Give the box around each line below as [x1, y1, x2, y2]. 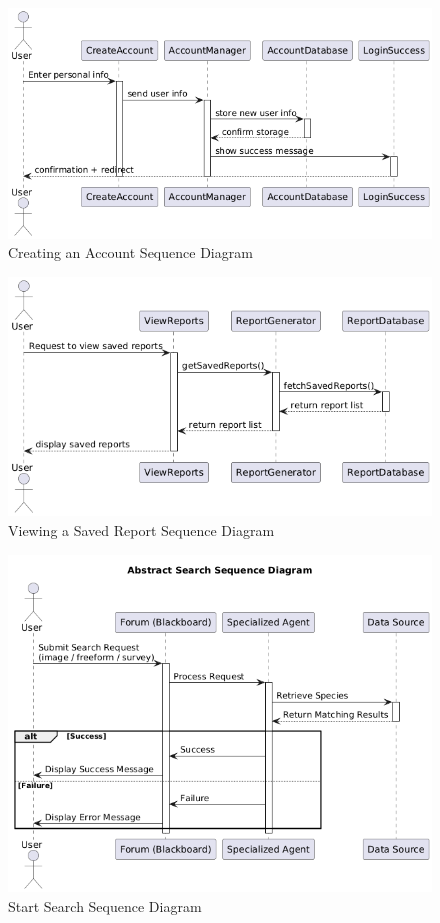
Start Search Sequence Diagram [8, 895, 202, 916]
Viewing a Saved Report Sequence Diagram [8, 519, 275, 540]
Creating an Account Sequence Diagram [8, 242, 253, 263]
